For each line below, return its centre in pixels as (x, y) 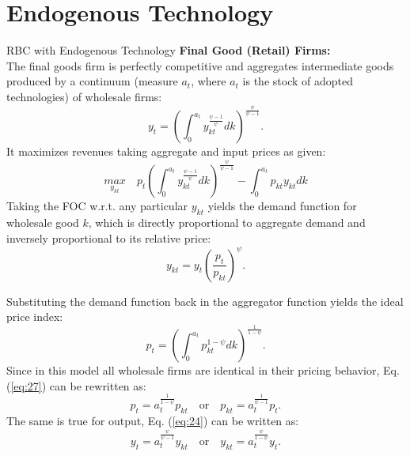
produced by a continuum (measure (92, 81)
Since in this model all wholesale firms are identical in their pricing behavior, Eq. (203, 370)
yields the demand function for (282, 206)
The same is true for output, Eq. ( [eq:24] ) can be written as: (153, 421)
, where (209, 81)
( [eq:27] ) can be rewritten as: (76, 385)
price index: (35, 317)
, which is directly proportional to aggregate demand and (227, 222)
